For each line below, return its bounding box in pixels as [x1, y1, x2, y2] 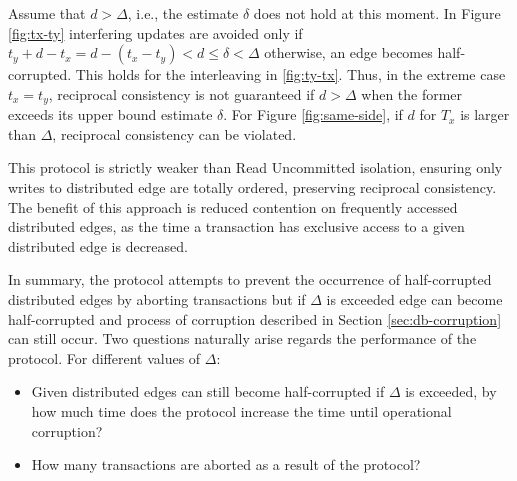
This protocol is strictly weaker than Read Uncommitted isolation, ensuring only [8, 157, 503, 178]
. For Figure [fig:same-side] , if [223, 104, 403, 125]
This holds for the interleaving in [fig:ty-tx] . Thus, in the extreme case [75, 64, 506, 85]
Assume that [8, 3, 86, 23]
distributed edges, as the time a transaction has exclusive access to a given [8, 216, 465, 237]
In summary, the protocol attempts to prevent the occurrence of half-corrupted [8, 269, 492, 290]
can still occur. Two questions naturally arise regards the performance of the [8, 328, 477, 349]
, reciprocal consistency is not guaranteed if [48, 83, 315, 104]
